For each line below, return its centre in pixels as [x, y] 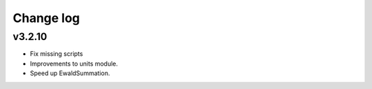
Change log [46, 18]
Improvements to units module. [74, 63]
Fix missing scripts [56, 54]
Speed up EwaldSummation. [70, 73]
